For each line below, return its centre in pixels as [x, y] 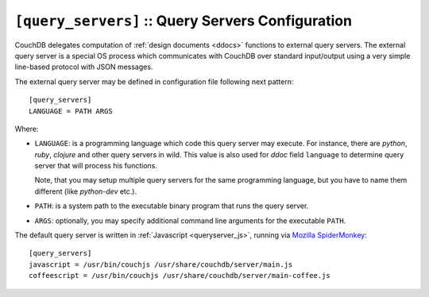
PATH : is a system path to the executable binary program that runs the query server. [172, 206]
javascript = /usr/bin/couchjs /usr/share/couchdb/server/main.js [161, 264]
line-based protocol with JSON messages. [84, 67]
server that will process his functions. [96, 166]
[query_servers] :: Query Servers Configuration [184, 21]
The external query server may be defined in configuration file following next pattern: [154, 81]
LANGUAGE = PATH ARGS [71, 111]
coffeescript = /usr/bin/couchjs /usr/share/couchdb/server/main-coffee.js [180, 276]
